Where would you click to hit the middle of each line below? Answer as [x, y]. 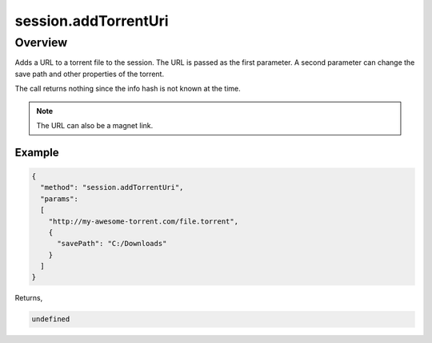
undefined [51, 319]
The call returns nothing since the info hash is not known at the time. [128, 89]
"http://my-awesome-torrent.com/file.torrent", [144, 221]
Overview [41, 42]
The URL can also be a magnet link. [95, 125]
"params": [60, 199]
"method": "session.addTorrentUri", [112, 188]
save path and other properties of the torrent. [89, 74]
